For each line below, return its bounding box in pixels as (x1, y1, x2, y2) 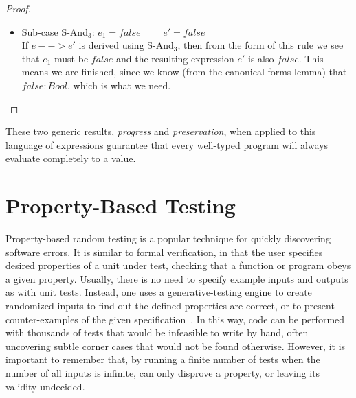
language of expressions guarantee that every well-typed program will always (5, 137, 329, 152)
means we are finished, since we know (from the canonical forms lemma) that (21, 65, 347, 79)
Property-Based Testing (5, 191, 236, 220)
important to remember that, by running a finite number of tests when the (5, 352, 320, 366)
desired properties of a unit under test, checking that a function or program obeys (5, 258, 351, 272)
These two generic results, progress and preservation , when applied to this (5, 124, 316, 139)
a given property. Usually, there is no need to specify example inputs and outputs (5, 271, 348, 285)
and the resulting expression (116, 51, 234, 65)
